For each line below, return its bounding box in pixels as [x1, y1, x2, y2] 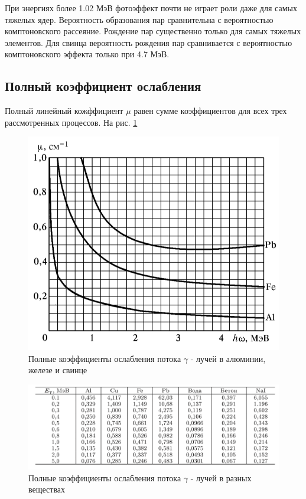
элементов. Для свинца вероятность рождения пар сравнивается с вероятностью [5, 36, 292, 48]
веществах [28, 483, 66, 495]
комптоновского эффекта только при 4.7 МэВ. [5, 48, 170, 60]
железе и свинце [28, 364, 87, 376]
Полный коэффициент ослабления [5, 77, 201, 95]
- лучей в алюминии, [190, 352, 266, 364]
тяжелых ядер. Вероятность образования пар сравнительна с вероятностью [5, 13, 274, 25]
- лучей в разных [190, 471, 252, 484]
